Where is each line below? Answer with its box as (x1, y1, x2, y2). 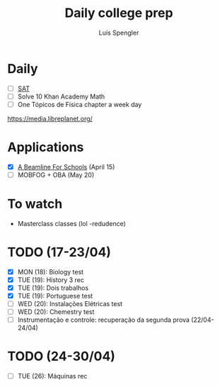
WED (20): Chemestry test (17, 308, 95, 316)
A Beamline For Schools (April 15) (17, 162, 115, 171)
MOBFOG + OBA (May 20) (17, 170, 94, 179)
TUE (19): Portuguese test (17, 292, 93, 300)
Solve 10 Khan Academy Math (17, 92, 105, 101)
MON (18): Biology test (17, 267, 83, 276)
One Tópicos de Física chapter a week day (17, 100, 142, 108)
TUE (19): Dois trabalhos (17, 284, 89, 292)
